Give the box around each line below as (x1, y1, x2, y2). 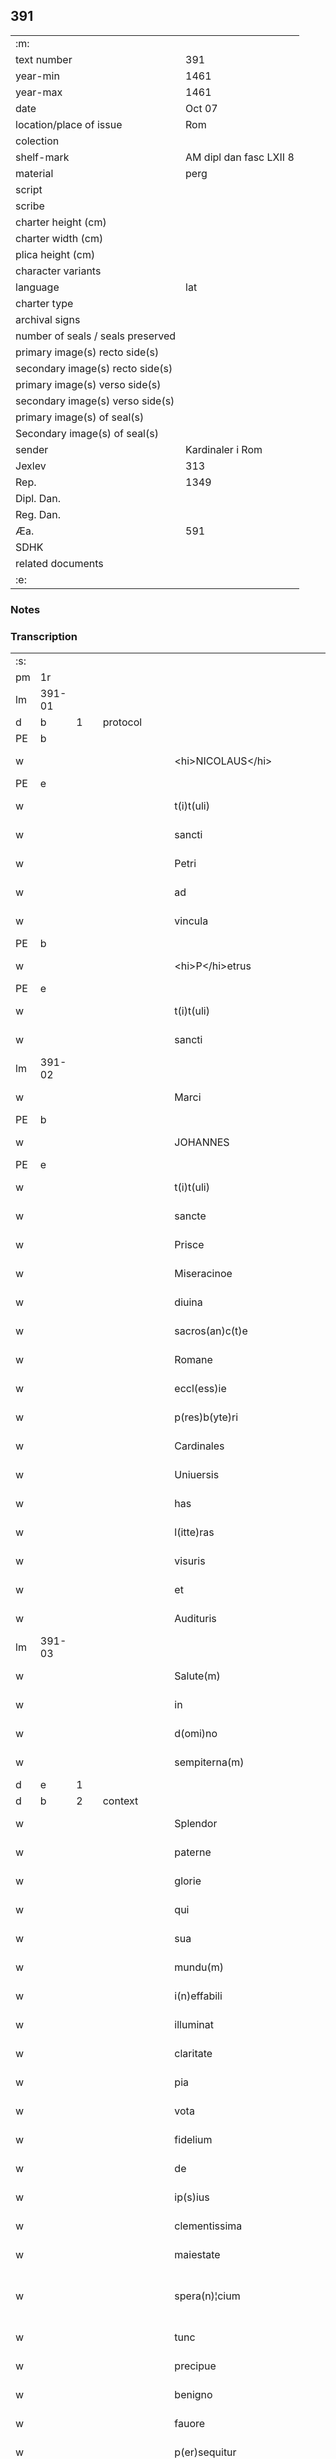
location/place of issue (15, 117, 123, 131)
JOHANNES (174, 1135, 230, 1149)
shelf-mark (15, 150, 70, 164)
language (15, 280, 60, 294)
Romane (174, 1353, 213, 1367)
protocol (102, 715, 143, 729)
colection (15, 134, 60, 148)
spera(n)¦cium (174, 2289, 241, 2303)
